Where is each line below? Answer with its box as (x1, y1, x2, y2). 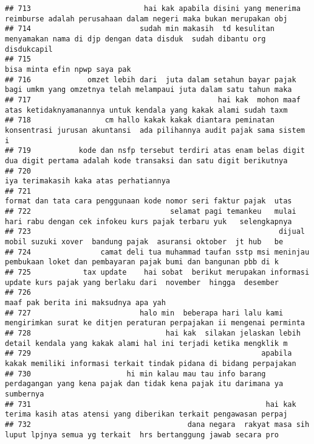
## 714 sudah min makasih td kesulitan (5, 24, 275, 33)
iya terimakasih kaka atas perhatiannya (5, 177, 171, 186)
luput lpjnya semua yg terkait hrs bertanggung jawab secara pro (5, 430, 279, 439)
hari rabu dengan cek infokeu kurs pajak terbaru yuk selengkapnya (5, 217, 292, 226)
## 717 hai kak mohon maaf (5, 95, 301, 104)
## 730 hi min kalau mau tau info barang (5, 369, 266, 378)
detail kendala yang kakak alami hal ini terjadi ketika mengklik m (5, 339, 288, 348)
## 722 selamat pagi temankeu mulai (5, 207, 296, 216)
